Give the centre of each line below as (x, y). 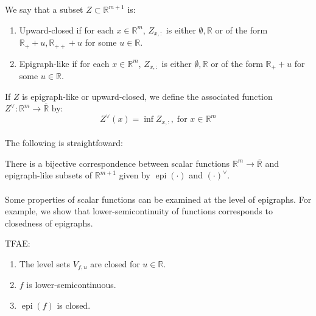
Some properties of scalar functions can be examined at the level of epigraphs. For (158, 199)
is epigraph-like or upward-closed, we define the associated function (147, 96)
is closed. (74, 305)
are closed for (115, 264)
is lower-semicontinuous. (71, 285)
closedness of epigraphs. (49, 223)
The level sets (45, 264)
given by (135, 175)
